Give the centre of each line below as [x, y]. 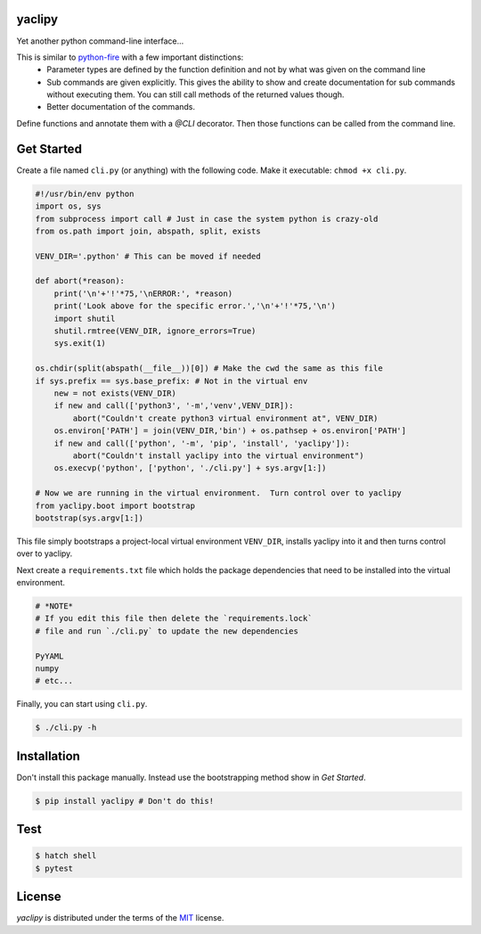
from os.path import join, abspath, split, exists [148, 231]
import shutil [85, 318]
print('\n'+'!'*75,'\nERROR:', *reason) [143, 293]
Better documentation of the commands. [121, 107]
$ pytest [54, 868]
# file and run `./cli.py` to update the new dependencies [167, 631]
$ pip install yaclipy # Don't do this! [124, 801]
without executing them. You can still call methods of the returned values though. [196, 94]
